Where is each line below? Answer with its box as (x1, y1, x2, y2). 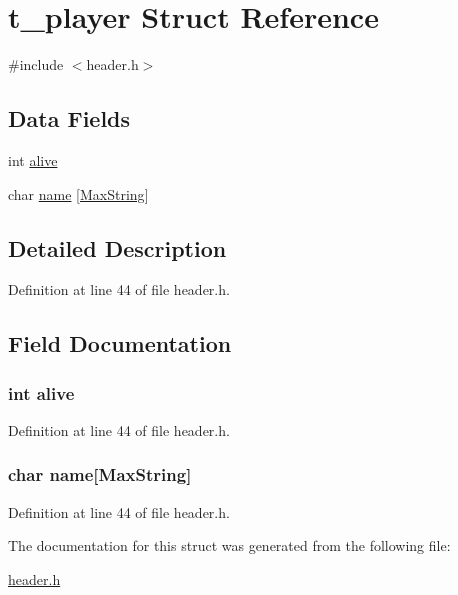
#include (8, 54, 64, 75)
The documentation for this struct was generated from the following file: (8, 535, 451, 556)
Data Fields (8, 103, 131, 134)
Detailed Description (8, 232, 227, 263)
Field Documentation (8, 328, 232, 359)
